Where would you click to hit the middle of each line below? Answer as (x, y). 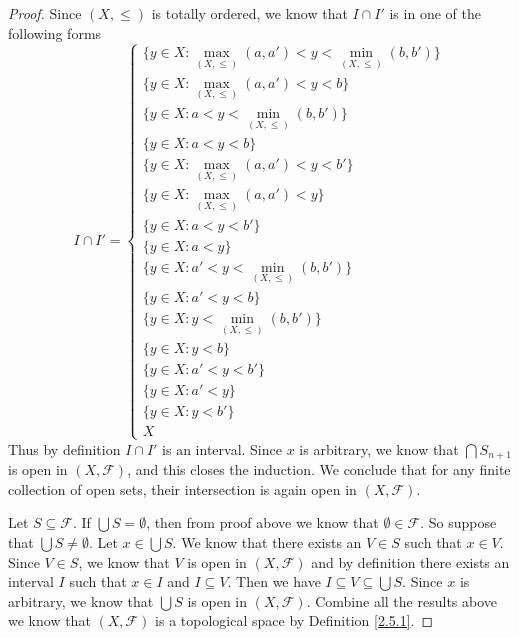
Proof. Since (45, 13)
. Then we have (274, 581)
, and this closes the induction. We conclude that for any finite (319, 469)
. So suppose (458, 522)
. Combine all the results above (401, 600)
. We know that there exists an (267, 541)
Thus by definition (64, 448)
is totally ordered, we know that (249, 13)
